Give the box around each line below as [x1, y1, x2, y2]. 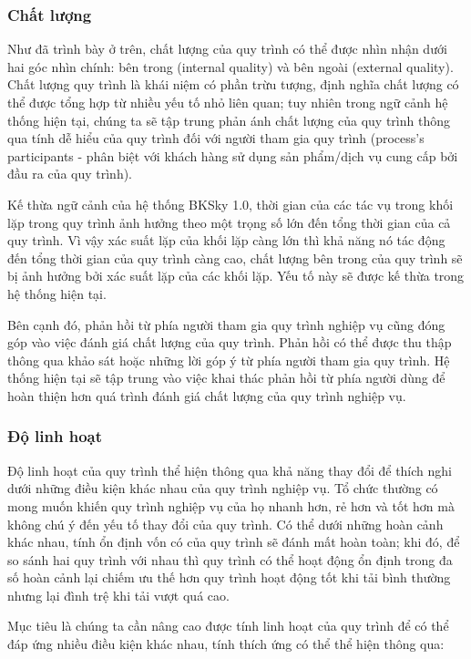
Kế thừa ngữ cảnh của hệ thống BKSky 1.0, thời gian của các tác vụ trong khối [7, 194, 454, 213]
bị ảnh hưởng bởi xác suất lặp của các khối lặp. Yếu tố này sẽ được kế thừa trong [7, 266, 465, 285]
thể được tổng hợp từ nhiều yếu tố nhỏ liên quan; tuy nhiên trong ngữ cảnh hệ [7, 93, 448, 111]
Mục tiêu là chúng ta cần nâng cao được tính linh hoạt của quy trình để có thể [7, 616, 449, 635]
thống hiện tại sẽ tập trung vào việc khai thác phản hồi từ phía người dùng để [7, 368, 445, 387]
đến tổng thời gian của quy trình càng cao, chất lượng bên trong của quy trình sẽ [7, 248, 463, 267]
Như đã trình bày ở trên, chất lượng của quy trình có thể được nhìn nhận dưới [7, 39, 447, 58]
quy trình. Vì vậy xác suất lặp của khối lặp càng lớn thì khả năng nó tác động [7, 231, 445, 250]
